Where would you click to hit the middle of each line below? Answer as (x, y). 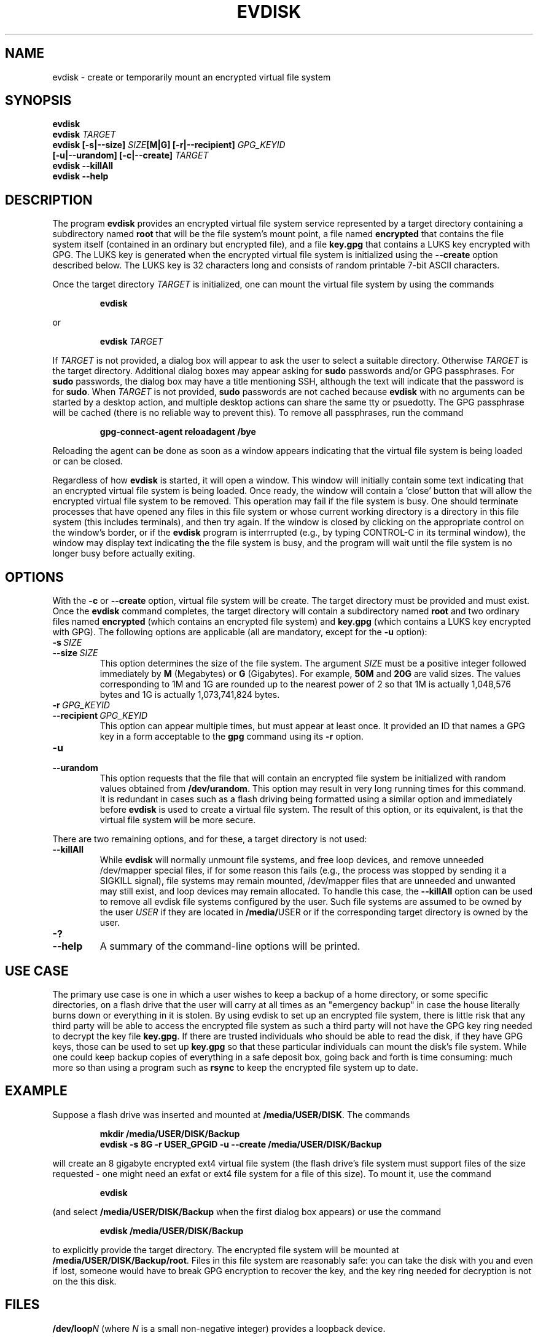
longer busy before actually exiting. (124, 554)
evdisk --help (80, 176)
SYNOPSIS (38, 101)
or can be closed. (88, 461)
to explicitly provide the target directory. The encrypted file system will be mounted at (226, 1250)
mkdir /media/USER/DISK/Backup (170, 1133)
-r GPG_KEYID (81, 705)
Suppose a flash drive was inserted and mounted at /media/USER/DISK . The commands (231, 1114)
